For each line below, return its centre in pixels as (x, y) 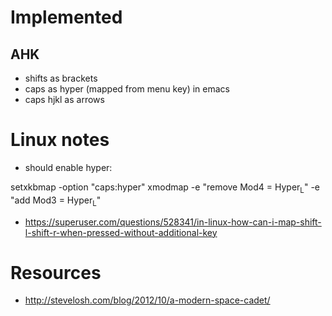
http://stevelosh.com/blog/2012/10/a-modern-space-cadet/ (147, 300)
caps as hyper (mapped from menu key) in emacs (127, 89)
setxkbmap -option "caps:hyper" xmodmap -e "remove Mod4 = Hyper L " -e (165, 188)
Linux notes (60, 140)
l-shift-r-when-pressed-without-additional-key (121, 232)
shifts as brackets (61, 78)
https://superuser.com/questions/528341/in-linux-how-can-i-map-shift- (173, 222)
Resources (56, 272)
